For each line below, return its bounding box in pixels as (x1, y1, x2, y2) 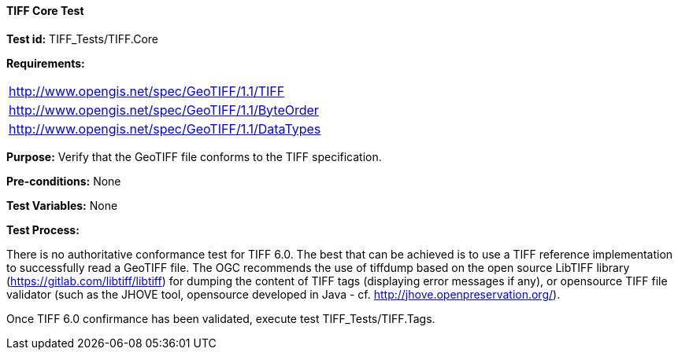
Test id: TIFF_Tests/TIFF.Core (6, 31, 159, 46)
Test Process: (6, 222, 80, 237)
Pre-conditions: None (6, 174, 121, 188)
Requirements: (6, 56, 85, 70)
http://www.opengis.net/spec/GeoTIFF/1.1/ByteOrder (9, 101, 319, 118)
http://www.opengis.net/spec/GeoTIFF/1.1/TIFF (9, 83, 285, 99)
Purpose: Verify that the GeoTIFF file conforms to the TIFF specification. (6, 149, 382, 163)
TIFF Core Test (6, 4, 84, 17)
